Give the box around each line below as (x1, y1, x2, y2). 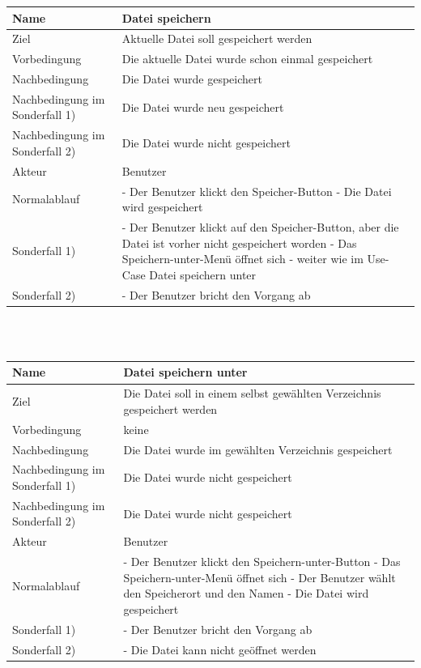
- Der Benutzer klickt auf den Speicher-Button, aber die (121, 219, 399, 236)
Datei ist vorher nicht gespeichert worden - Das (121, 234, 357, 251)
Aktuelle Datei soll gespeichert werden (121, 30, 313, 47)
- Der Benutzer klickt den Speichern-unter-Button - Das (123, 553, 401, 570)
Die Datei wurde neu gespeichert (121, 98, 284, 115)
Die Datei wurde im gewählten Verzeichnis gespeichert (123, 440, 393, 457)
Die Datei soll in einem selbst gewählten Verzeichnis (123, 385, 381, 402)
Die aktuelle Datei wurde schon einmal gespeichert (121, 50, 373, 67)
